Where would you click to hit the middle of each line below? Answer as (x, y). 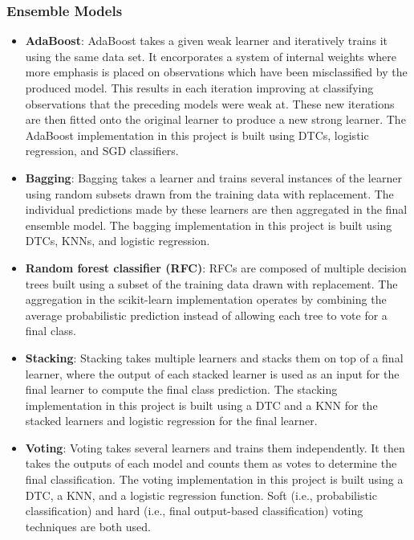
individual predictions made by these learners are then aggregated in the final (216, 209)
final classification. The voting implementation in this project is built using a (214, 479)
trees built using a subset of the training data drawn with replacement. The (211, 283)
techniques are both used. (88, 526)
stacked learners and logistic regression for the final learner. (171, 421)
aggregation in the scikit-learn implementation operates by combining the (206, 299)
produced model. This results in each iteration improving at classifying (199, 88)
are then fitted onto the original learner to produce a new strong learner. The (215, 119)
